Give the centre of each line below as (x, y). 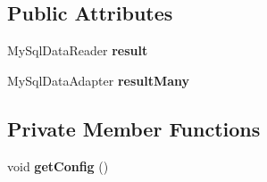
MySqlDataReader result (78, 50)
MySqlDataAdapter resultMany (99, 80)
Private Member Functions (134, 128)
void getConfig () (58, 165)
